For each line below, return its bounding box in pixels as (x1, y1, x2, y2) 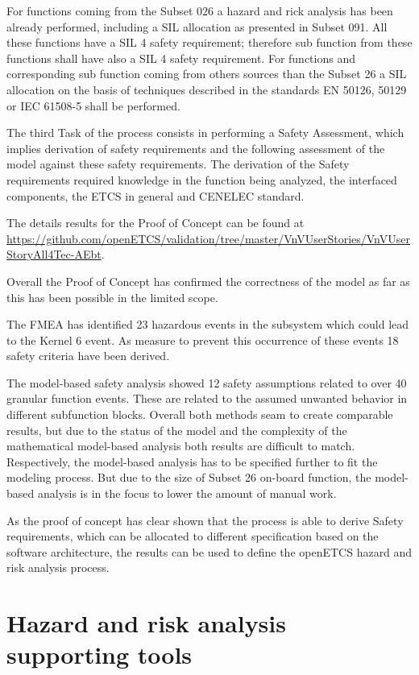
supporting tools (6, 638, 193, 671)
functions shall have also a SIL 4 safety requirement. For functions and (6, 49, 355, 66)
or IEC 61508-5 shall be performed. (6, 97, 180, 114)
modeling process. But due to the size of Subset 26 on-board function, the (6, 469, 371, 486)
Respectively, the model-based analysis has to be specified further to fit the (6, 453, 378, 470)
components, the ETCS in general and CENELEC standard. (6, 187, 305, 204)
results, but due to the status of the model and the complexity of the (6, 421, 347, 438)
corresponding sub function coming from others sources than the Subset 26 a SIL (6, 65, 407, 82)
